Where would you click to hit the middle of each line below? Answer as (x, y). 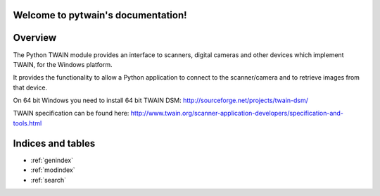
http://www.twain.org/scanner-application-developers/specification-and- (237, 114)
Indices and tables (54, 143)
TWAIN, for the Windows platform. (63, 64)
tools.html (27, 123)
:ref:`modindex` (53, 170)
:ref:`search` (49, 180)
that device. (30, 87)
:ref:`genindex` (52, 160)
